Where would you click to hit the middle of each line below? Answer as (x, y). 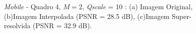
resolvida (17, 25)
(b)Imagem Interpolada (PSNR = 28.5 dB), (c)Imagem (87, 16)
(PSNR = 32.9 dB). (62, 25)
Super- (182, 16)
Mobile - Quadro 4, (32, 6)
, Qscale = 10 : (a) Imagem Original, (137, 6)
